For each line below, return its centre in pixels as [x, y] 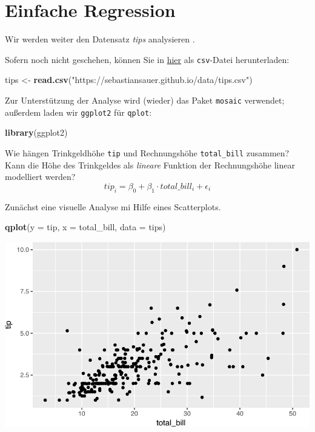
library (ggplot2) [36, 132]
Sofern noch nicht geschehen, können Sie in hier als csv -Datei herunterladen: [147, 59]
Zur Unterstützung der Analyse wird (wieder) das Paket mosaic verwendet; [145, 100]
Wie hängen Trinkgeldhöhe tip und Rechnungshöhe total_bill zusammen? [147, 152]
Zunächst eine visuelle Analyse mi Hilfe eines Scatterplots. [113, 206]
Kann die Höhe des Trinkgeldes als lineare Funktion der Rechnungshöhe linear [150, 164]
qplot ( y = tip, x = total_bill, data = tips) [85, 227]
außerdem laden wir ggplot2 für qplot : [78, 112]
